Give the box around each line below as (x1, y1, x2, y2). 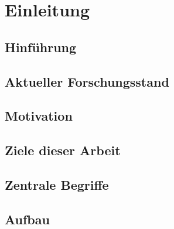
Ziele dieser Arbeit (5, 141, 121, 159)
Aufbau (5, 210, 50, 228)
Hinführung (5, 37, 77, 56)
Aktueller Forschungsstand (5, 72, 169, 90)
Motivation (5, 107, 73, 125)
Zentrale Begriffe (5, 175, 109, 193)
